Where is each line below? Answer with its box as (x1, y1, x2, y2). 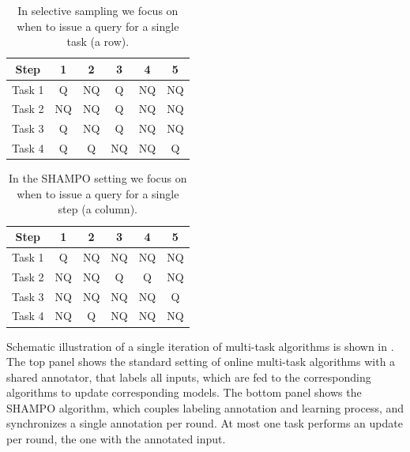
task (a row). (66, 33, 130, 50)
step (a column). (58, 201, 137, 217)
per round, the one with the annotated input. (6, 431, 226, 447)
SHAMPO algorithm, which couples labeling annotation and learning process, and (6, 399, 404, 416)
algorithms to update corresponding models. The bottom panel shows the (6, 384, 362, 401)
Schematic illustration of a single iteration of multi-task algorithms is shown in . (6, 337, 394, 354)
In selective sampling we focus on (17, 2, 179, 18)
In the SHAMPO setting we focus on (9, 170, 187, 186)
